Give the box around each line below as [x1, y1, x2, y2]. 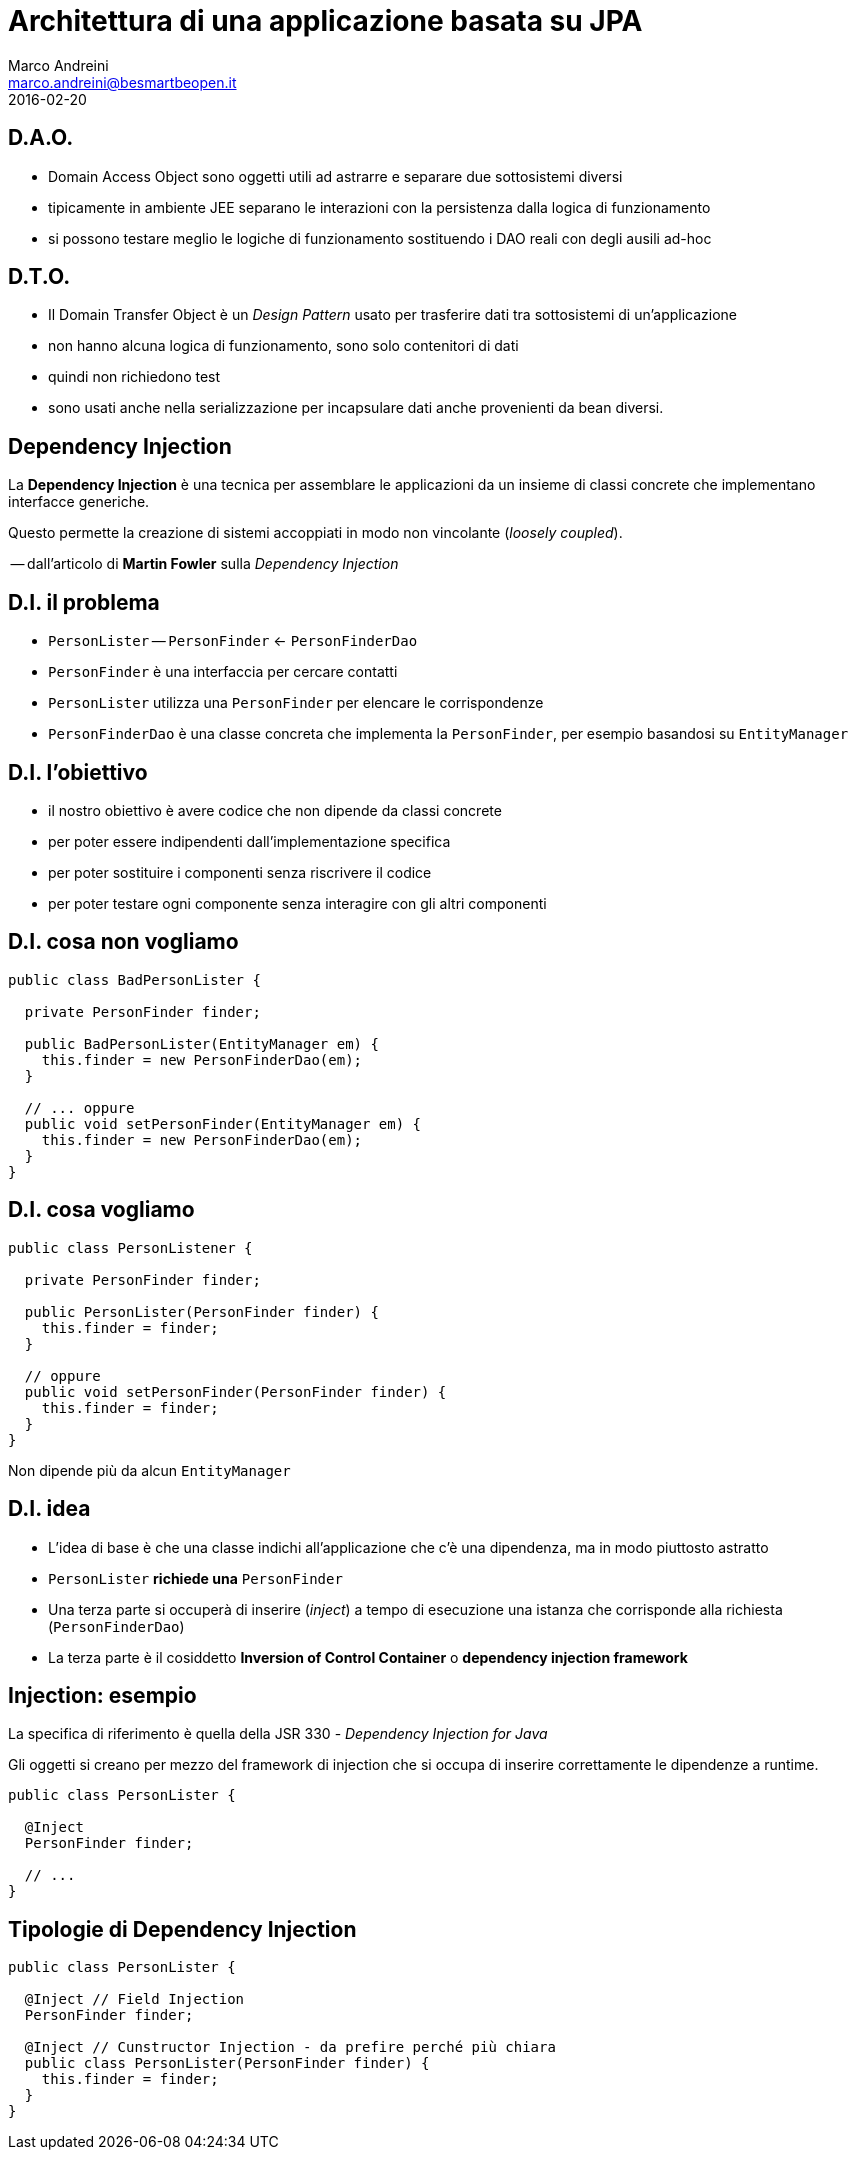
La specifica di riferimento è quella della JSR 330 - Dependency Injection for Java [8, 1725, 548, 1743]
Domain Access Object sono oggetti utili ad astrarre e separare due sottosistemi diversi [48, 167, 623, 185]
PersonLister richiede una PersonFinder [48, 1569, 343, 1587]
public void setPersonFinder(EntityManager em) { [24, 1115, 422, 1132]
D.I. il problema [8, 589, 160, 615]
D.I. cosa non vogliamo [8, 929, 239, 955]
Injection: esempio [8, 1682, 197, 1708]
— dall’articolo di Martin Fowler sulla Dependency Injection [10, 555, 399, 573]
